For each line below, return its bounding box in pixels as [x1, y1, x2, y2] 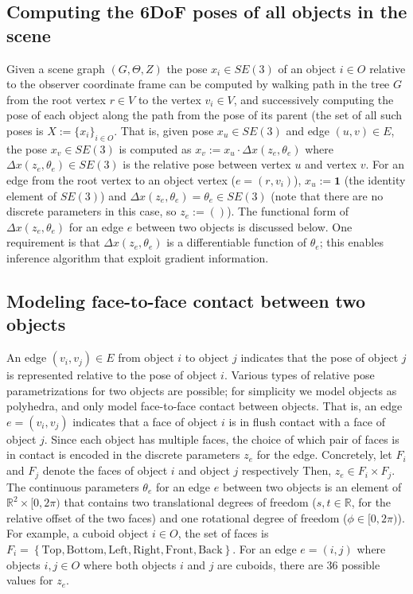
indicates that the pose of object [240, 349, 399, 366]
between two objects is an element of [222, 478, 402, 495]
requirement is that [6, 234, 100, 250]
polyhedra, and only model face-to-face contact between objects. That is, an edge [6, 398, 403, 414]
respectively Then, [241, 462, 332, 479]
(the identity [344, 171, 406, 188]
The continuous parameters [6, 478, 139, 495]
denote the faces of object [42, 462, 168, 479]
